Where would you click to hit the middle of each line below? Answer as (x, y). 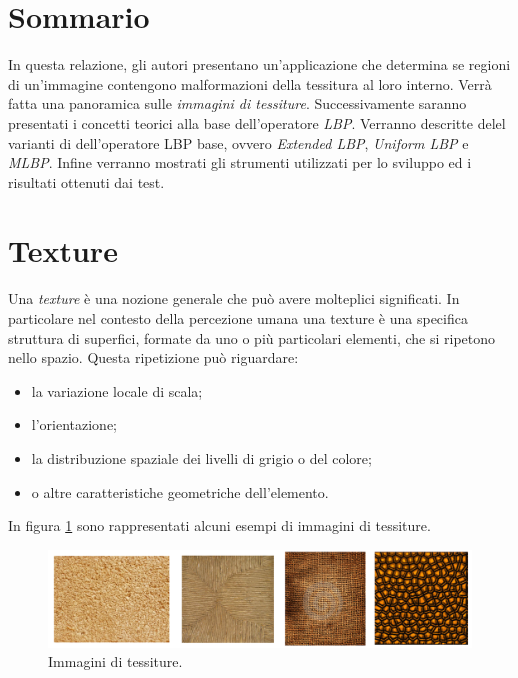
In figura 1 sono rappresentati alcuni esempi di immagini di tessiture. (219, 525)
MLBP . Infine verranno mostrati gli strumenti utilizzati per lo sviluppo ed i (240, 162)
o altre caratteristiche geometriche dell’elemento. (180, 491)
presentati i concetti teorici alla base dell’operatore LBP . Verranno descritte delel (257, 122)
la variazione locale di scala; (117, 390)
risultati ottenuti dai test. (86, 181)
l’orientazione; (74, 424)
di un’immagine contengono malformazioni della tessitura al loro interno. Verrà (250, 83)
